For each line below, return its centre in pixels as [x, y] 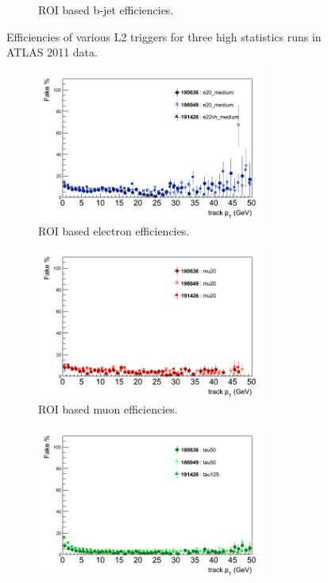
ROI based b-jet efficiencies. [106, 10]
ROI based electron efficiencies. [114, 230]
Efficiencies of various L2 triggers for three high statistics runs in [164, 36]
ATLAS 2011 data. [52, 52]
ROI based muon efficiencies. [108, 409]
